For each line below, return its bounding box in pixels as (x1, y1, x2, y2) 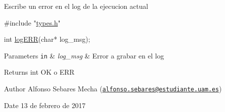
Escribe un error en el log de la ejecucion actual (4, 1, 149, 11)
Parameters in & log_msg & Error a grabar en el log (4, 50, 164, 60)
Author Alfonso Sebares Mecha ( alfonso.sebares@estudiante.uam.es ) (4, 84, 222, 94)
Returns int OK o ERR (4, 67, 75, 77)
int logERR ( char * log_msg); (4, 34, 90, 44)
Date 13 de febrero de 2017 (4, 100, 86, 110)
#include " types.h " (4, 17, 61, 28)
